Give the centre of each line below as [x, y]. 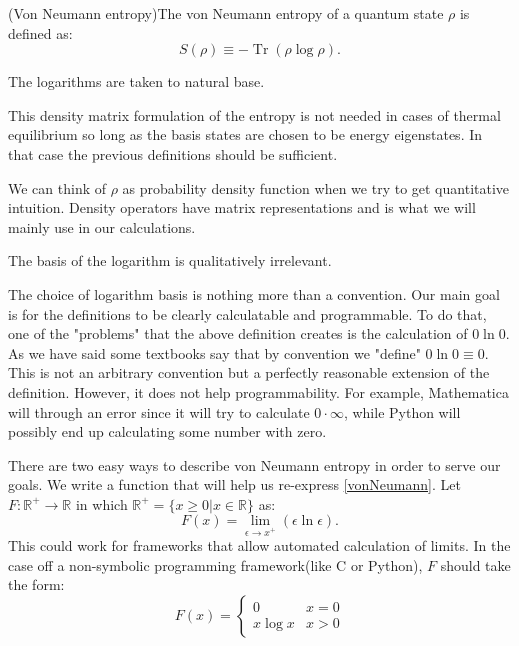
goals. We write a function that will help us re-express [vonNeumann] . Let [234, 484]
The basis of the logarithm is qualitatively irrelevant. [170, 260]
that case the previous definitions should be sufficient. [173, 153]
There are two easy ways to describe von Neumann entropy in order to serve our [254, 464]
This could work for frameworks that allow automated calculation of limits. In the [259, 545]
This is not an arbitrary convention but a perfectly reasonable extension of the [249, 372]
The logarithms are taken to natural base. [136, 81]
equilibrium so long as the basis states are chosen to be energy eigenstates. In [245, 134]
